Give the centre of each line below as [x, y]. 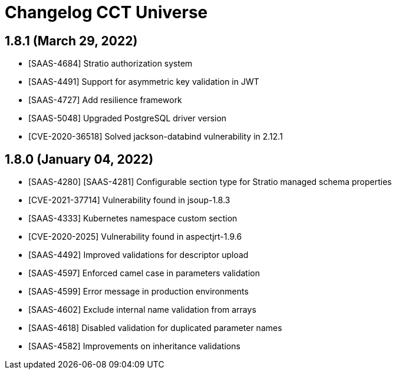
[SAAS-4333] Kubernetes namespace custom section [133, 219]
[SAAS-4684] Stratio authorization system [110, 64]
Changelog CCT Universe [106, 12]
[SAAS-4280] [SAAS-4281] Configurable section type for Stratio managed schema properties [210, 182]
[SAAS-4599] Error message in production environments [138, 292]
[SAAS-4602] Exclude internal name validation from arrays [142, 310]
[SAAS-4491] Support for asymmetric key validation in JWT [144, 82]
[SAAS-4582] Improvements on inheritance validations [134, 346]
